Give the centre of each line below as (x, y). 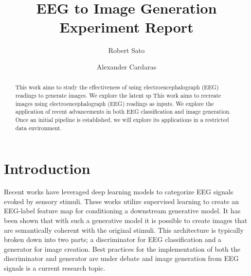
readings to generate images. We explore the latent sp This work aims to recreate (118, 95)
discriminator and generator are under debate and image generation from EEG (121, 258)
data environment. (38, 128)
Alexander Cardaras (126, 66)
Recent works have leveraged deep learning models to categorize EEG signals (119, 192)
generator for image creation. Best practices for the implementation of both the (122, 249)
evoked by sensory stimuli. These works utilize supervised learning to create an (121, 201)
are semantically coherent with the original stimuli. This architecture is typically (124, 230)
